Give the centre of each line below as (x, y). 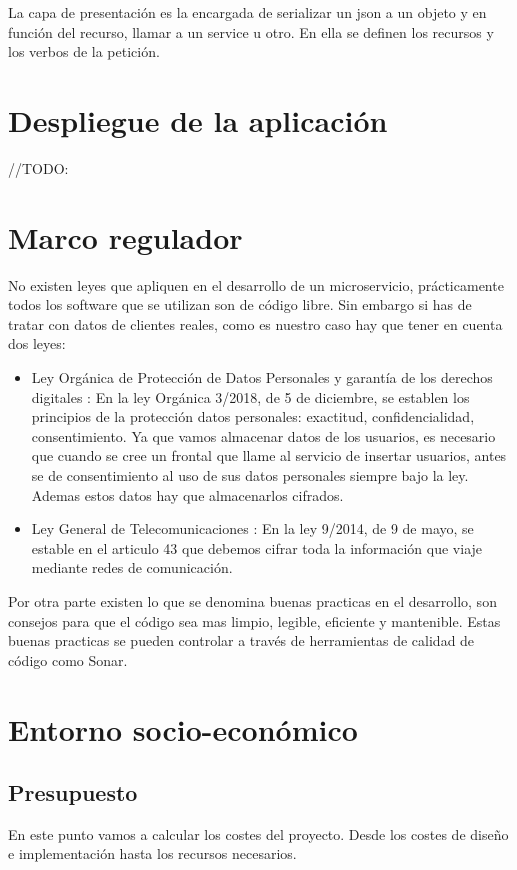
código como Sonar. (68, 659)
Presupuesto (73, 792)
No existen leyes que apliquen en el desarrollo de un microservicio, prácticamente (256, 284)
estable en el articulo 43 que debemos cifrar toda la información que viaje (257, 547)
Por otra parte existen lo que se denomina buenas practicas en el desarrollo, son (252, 600)
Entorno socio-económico (183, 728)
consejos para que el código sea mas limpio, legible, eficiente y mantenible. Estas (254, 620)
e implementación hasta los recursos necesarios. (152, 853)
